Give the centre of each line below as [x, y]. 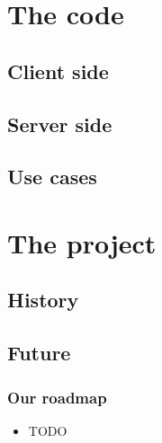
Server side [60, 124]
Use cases [52, 177]
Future [39, 353]
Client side [58, 71]
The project [82, 242]
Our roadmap [57, 397]
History [43, 300]
